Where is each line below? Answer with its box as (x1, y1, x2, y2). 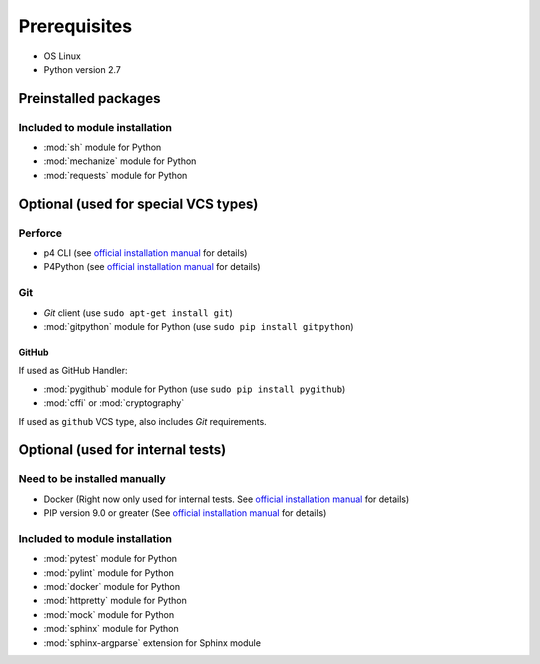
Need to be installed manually (18, 472, 167, 486)
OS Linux (43, 50, 82, 62)
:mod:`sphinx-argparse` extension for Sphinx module (43, 636, 262, 649)
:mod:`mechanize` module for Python (43, 155, 197, 167)
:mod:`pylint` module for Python (43, 566, 175, 579)
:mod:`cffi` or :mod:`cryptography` (43, 397, 185, 409)
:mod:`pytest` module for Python (43, 553, 178, 565)
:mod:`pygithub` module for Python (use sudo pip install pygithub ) (43, 383, 346, 395)
